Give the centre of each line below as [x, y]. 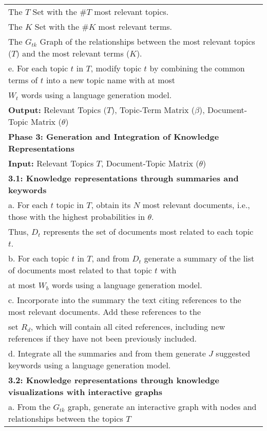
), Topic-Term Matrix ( [153, 110]
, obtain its [111, 205]
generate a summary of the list [199, 258]
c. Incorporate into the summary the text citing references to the [125, 300]
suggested [233, 353]
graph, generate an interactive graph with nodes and [162, 407]
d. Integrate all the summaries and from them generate [107, 353]
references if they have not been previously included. [102, 338]
